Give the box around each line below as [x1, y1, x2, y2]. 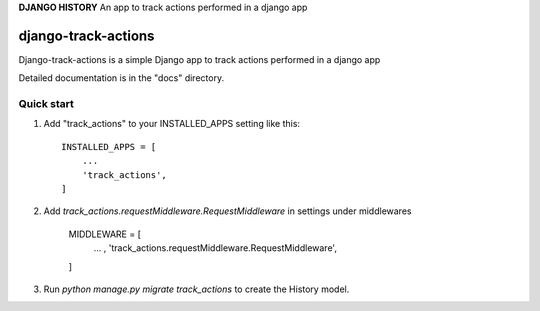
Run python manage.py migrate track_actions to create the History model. [43, 283, 350, 295]
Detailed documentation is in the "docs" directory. [18, 72, 225, 84]
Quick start [18, 97, 75, 111]
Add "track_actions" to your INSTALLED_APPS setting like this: [43, 118, 300, 130]
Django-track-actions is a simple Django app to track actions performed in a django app [18, 53, 381, 65]
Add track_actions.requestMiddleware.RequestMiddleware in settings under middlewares [43, 205, 412, 217]
